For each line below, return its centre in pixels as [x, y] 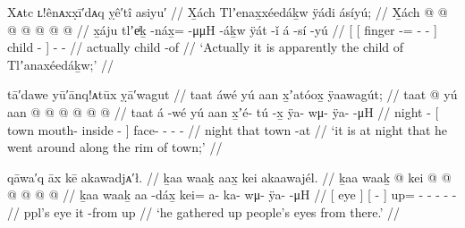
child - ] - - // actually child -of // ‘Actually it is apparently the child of [206, 47]
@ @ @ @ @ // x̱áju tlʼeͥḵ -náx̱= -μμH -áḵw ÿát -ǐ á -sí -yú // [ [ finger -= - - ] [222, 29]
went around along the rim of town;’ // [115, 147]
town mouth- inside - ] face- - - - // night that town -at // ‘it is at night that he [228, 129]
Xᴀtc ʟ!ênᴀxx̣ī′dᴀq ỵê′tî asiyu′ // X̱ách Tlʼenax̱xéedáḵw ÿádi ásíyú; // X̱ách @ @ [228, 12]
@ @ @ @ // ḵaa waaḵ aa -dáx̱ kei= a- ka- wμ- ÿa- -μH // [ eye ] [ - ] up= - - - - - [232, 194]
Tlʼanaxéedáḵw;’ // [60, 64]
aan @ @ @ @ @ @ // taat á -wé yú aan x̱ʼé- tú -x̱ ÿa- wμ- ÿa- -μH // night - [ [223, 111]
